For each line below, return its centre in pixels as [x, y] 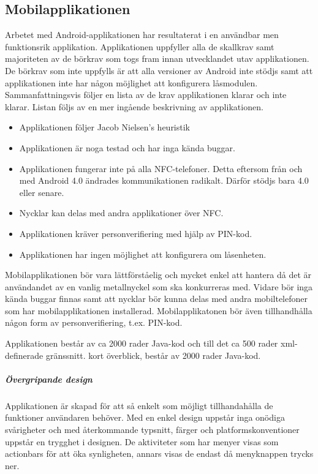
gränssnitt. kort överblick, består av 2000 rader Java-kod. [153, 355]
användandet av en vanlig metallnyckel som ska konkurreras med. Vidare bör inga [159, 286]
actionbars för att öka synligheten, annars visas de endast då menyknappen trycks [159, 453]
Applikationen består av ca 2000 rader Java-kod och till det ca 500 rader [142, 343]
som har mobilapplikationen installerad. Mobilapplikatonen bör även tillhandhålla [159, 310]
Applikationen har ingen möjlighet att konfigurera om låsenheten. [143, 254]
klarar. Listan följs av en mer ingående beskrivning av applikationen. [134, 106]
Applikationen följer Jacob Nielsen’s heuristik [105, 127]
